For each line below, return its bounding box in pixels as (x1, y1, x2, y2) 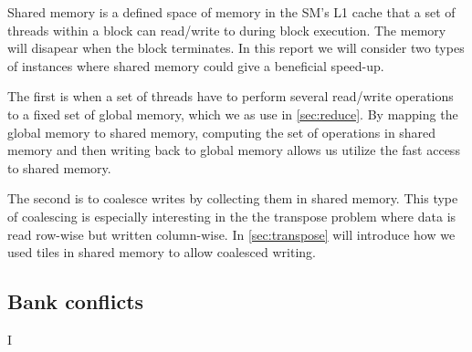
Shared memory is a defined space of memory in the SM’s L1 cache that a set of (7, 3, 456, 21)
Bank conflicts (7, 287, 144, 316)
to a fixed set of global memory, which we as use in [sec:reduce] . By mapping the (7, 104, 458, 123)
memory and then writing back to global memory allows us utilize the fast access (7, 140, 460, 160)
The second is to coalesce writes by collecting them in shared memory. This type (7, 189, 458, 208)
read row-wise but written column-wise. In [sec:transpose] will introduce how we (7, 224, 456, 243)
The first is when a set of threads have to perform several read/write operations (7, 87, 454, 106)
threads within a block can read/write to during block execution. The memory (7, 20, 446, 39)
